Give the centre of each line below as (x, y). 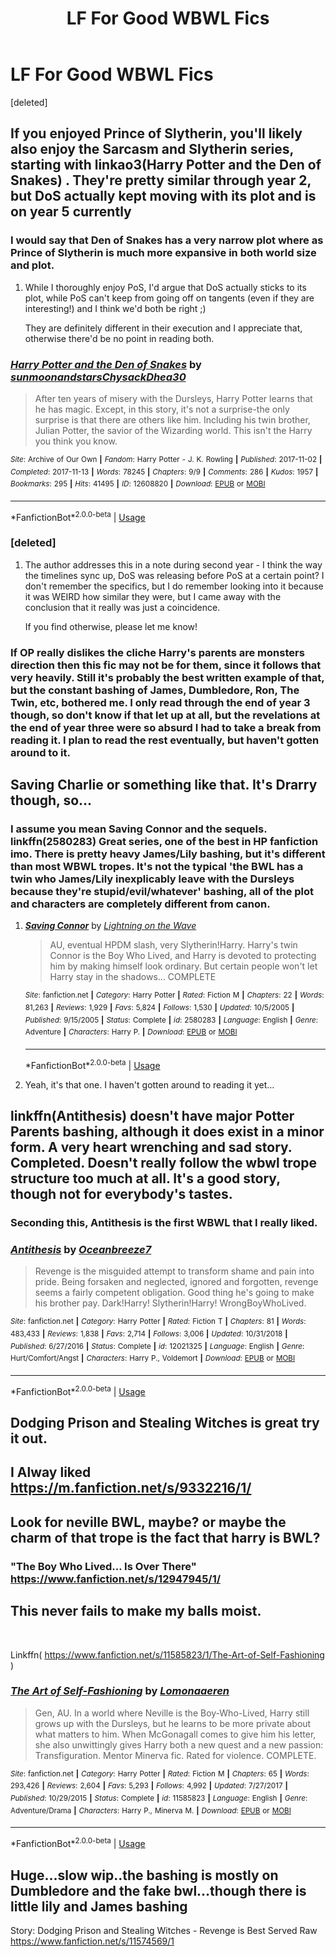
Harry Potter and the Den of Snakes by (106, 364)
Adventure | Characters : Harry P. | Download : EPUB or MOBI (131, 1032)
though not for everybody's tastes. (121, 1194)
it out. (29, 1438)
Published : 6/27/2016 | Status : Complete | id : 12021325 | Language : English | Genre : (157, 1346)
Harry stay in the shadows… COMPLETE (133, 977)
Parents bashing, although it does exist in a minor (167, 1132)
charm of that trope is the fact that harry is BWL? (165, 1537)
